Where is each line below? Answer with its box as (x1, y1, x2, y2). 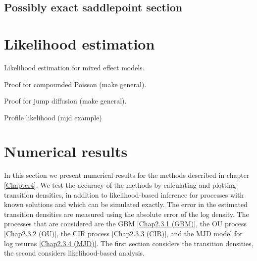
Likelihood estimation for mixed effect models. (4, 62, 145, 72)
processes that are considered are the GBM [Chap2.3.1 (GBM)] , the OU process (4, 218, 247, 229)
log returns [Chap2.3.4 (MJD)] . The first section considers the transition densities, (4, 238, 254, 248)
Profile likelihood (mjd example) (4, 112, 102, 122)
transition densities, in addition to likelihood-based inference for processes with (4, 189, 244, 200)
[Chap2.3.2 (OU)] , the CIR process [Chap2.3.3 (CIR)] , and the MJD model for (4, 228, 243, 238)
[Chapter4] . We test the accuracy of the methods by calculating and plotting (4, 180, 236, 190)
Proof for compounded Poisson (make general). (4, 79, 147, 89)
